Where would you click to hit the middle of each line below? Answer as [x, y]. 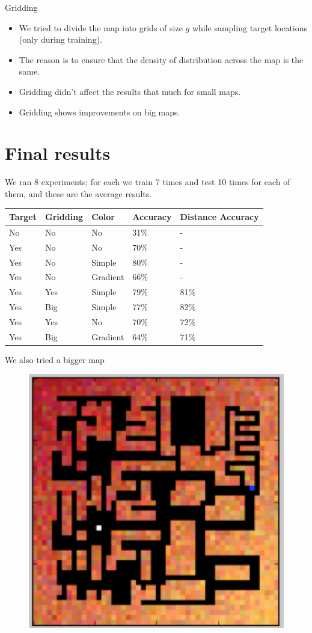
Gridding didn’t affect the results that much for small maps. [130, 91]
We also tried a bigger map [55, 359]
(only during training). [60, 39]
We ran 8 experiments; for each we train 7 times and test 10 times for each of [148, 182]
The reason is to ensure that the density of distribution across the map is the [161, 59]
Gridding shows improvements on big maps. [99, 112]
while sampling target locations [250, 27]
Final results [58, 153]
